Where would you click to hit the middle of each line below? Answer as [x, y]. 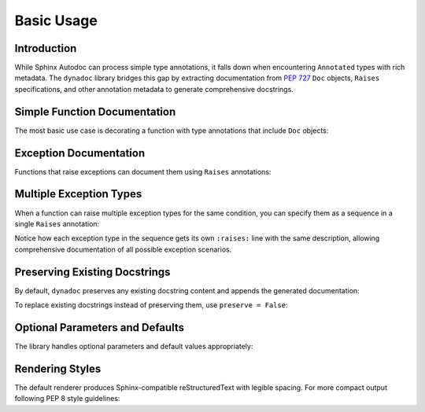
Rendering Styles [58, 368]
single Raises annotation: [57, 223]
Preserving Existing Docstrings [92, 272]
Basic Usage [56, 20]
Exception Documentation [80, 153]
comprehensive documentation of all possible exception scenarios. [123, 249]
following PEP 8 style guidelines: [67, 399]
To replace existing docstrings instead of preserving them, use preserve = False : [151, 305]
